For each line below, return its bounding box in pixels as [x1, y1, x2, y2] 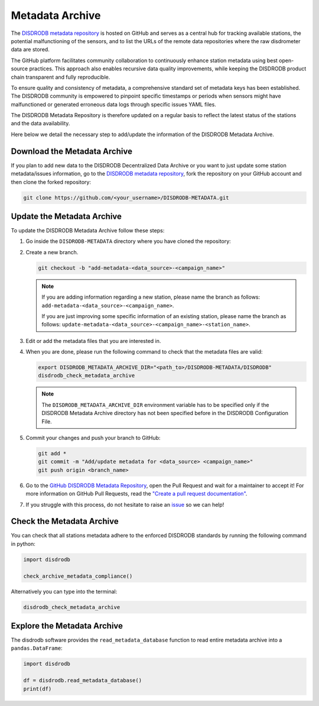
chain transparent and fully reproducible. [11, 73, 110, 80]
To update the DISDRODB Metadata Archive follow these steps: [11, 227, 165, 234]
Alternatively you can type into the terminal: [11, 588, 118, 595]
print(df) [23, 685, 52, 692]
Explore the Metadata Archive [11, 621, 123, 631]
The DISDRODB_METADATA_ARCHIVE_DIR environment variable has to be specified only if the [41, 401, 269, 408]
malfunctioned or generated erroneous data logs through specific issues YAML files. [11, 101, 217, 108]
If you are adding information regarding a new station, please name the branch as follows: [41, 293, 261, 301]
